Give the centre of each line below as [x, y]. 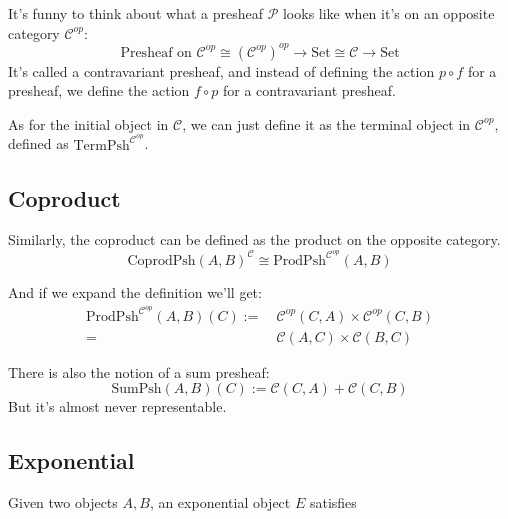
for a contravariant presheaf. [309, 90]
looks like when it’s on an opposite [388, 13]
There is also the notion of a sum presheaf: [139, 371]
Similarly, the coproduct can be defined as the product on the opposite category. [254, 239]
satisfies [333, 502]
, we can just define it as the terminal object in [326, 123]
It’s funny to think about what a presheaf [135, 13]
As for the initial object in [88, 123]
